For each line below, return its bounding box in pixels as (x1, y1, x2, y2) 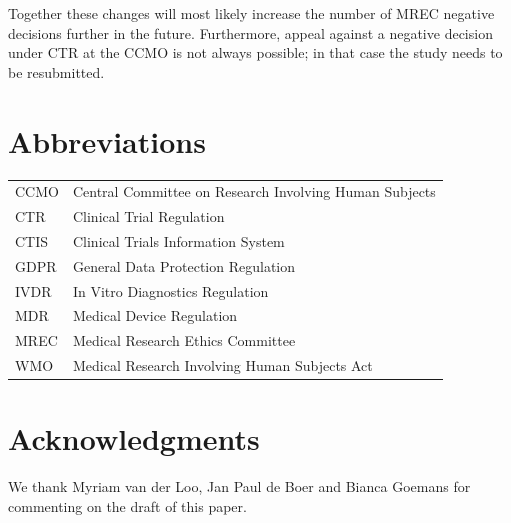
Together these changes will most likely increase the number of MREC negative (8, 3, 495, 23)
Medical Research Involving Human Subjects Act (72, 355, 373, 376)
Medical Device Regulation (72, 305, 238, 326)
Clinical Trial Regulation (72, 206, 225, 227)
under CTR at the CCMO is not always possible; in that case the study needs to (8, 42, 503, 63)
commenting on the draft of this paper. (8, 495, 247, 516)
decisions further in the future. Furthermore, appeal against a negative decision (8, 22, 493, 43)
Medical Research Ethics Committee (72, 330, 296, 351)
